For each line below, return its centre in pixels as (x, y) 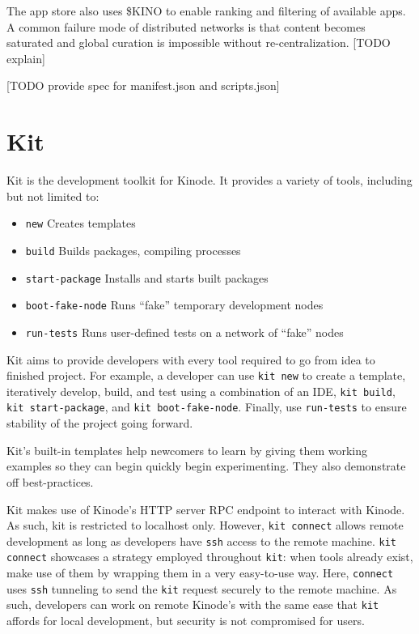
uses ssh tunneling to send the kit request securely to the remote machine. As (202, 588)
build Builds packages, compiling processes (133, 250)
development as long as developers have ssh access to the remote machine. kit (202, 540)
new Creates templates (80, 223)
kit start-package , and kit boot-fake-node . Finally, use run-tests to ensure (207, 407)
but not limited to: (53, 196)
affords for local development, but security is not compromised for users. (186, 621)
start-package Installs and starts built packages (147, 277)
